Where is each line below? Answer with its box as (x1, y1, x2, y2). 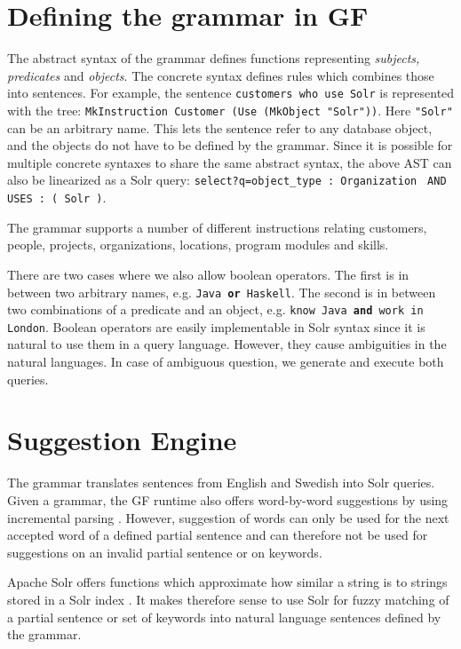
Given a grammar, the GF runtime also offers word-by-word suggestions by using (7, 490, 449, 509)
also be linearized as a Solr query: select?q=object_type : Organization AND (7, 170, 447, 189)
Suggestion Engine (7, 422, 237, 458)
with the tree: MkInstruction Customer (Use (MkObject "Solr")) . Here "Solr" (7, 100, 453, 119)
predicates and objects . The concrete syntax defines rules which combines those (7, 66, 434, 84)
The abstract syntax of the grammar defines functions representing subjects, (7, 49, 420, 67)
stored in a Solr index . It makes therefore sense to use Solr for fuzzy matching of (7, 590, 449, 608)
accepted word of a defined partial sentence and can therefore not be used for (7, 526, 428, 544)
